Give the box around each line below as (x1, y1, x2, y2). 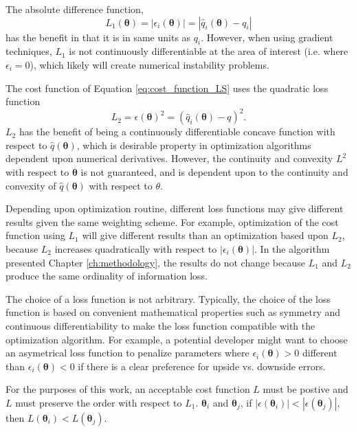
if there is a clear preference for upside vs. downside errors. (78, 359, 326, 373)
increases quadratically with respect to (54, 242, 217, 256)
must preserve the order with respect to (15, 395, 182, 409)
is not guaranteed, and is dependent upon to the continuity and (80, 165, 348, 179)
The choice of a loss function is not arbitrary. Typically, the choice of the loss (5, 291, 331, 306)
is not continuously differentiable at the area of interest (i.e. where (69, 44, 348, 58)
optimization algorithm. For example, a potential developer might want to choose (5, 332, 348, 346)
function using (5, 228, 65, 242)
